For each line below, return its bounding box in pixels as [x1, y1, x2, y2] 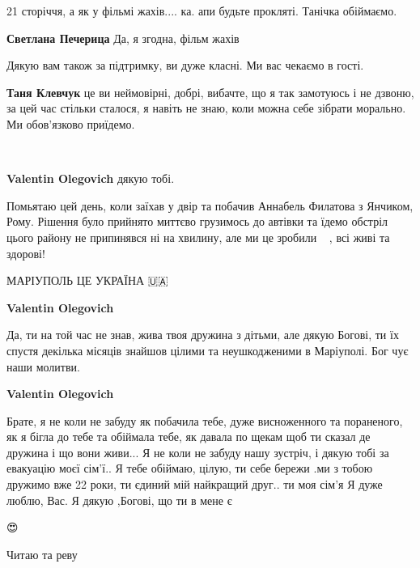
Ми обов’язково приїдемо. [6, 115, 135, 132]
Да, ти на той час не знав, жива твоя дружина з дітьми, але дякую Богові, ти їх [6, 326, 399, 343]
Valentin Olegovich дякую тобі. [6, 170, 175, 187]
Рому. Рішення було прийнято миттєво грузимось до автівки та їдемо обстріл [6, 213, 388, 230]
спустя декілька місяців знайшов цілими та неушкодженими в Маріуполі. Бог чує [6, 341, 409, 358]
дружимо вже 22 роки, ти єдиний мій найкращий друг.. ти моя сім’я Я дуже [6, 476, 383, 493]
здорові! [6, 244, 45, 261]
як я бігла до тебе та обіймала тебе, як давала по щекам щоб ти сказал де [6, 428, 371, 445]
